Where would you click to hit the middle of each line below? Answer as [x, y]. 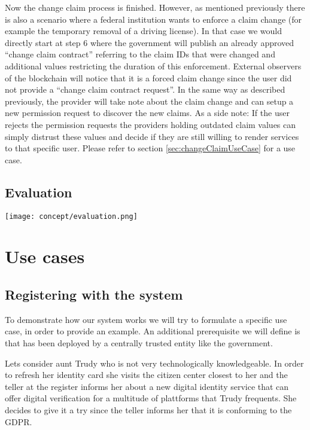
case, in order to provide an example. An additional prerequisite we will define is [153, 331]
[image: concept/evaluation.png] [71, 216]
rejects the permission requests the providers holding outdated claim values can [151, 124]
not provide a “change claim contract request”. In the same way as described [145, 89]
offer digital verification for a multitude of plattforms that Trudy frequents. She [151, 398]
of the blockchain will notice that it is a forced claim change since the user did [148, 77]
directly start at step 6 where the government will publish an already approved [150, 42]
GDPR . [19, 421]
